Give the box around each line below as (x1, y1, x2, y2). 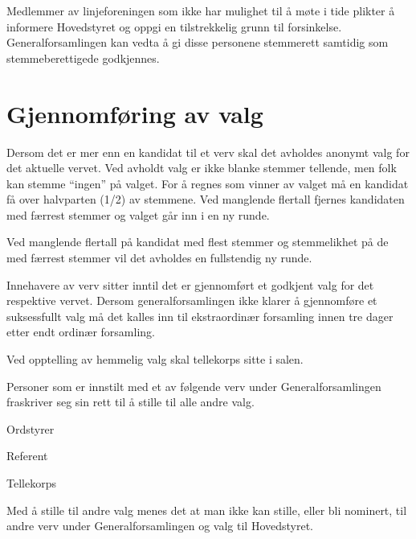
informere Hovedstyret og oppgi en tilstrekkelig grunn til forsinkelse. (6, 18, 342, 35)
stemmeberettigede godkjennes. (6, 49, 160, 66)
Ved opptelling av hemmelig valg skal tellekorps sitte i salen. (6, 351, 304, 368)
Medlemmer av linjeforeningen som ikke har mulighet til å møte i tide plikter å (6, 2, 395, 19)
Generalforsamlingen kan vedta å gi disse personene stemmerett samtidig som (6, 34, 389, 51)
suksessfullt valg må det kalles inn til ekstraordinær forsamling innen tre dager (6, 307, 394, 324)
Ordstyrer (6, 420, 55, 437)
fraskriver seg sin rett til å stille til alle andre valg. (6, 393, 255, 410)
